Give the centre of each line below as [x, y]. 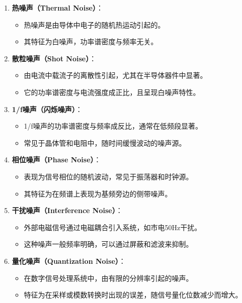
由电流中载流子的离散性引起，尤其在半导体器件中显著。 [115, 75]
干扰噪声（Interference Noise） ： [67, 210]
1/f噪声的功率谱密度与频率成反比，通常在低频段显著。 [113, 126]
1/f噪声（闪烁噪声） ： [47, 109]
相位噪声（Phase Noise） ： [56, 160]
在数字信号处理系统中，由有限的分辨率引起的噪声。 [108, 278]
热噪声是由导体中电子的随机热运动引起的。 [94, 24]
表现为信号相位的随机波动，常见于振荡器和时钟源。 [108, 176]
